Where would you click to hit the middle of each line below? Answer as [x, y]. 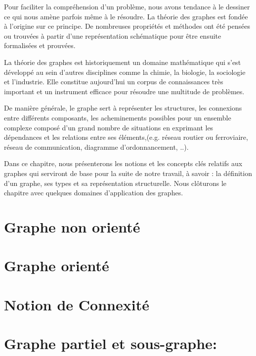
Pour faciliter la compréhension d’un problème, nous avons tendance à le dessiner [127, 6]
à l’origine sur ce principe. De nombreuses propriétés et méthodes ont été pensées [127, 26]
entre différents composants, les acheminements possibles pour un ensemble [118, 117]
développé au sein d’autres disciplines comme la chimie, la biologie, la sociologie [125, 72]
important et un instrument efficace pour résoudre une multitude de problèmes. [124, 91]
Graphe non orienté [72, 226]
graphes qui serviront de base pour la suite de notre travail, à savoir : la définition [128, 173]
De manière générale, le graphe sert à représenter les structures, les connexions [123, 108]
